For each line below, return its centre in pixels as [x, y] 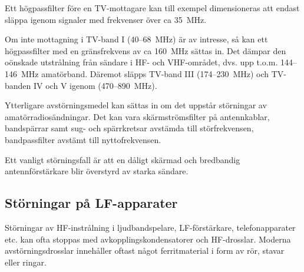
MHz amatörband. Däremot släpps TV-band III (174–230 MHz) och [145, 73]
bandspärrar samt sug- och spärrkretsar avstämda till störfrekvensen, [129, 128]
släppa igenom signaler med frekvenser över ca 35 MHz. [106, 19]
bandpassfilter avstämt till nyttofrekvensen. [83, 139]
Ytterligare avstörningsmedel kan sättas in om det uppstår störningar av [136, 105]
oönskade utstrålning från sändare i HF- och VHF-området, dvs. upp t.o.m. [141, 62]
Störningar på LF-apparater [91, 203]
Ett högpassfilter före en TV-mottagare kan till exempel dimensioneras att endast [152, 8]
